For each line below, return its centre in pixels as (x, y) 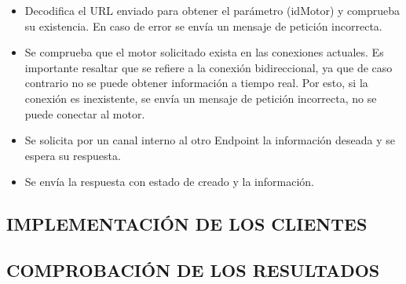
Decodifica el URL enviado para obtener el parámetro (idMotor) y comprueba (212, 10)
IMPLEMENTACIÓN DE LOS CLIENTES (187, 224)
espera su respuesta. (73, 155)
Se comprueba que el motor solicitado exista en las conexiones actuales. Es (204, 52)
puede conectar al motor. (85, 113)
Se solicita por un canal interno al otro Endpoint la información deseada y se (210, 140)
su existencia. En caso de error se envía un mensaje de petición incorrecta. (203, 25)
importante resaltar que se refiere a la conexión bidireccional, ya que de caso (208, 67)
